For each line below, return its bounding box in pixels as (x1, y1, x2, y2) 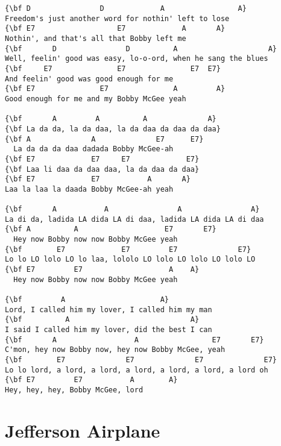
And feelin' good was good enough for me (5, 74, 174, 83)
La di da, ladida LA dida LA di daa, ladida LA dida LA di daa (5, 215, 264, 224)
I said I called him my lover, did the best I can (5, 325, 212, 334)
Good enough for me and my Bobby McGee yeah (5, 94, 186, 103)
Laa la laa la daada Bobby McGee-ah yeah (5, 184, 174, 193)
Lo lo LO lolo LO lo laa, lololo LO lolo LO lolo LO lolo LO (5, 255, 256, 264)
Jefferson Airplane (5, 418, 160, 442)
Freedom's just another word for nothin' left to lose (5, 14, 230, 23)
